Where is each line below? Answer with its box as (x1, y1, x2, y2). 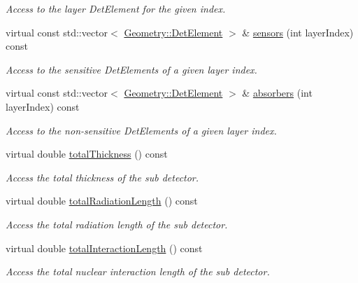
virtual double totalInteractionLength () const (6, 240, 203, 255)
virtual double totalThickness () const (6, 146, 168, 161)
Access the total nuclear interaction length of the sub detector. (6, 264, 270, 279)
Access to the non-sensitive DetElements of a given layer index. (6, 123, 277, 137)
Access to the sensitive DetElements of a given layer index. (6, 62, 257, 76)
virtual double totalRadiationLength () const (6, 193, 198, 208)
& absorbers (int (242, 85, 313, 100)
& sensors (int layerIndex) (242, 25, 354, 39)
